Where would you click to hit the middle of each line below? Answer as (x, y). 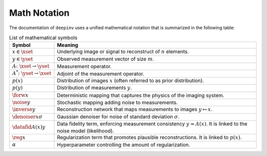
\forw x (20, 95)
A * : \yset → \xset (32, 73)
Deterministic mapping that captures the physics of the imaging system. (141, 95)
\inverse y (24, 110)
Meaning (68, 45)
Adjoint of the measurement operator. (101, 74)
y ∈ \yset (22, 59)
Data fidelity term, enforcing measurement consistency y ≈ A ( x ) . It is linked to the (152, 124)
